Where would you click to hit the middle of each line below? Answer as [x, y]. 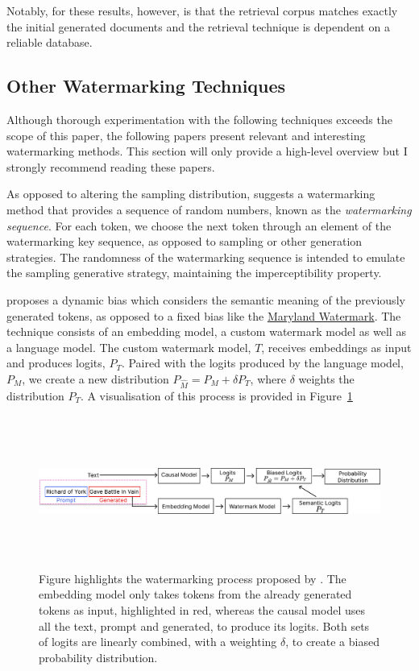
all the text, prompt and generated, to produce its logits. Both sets [204, 625]
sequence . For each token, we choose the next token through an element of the [199, 225]
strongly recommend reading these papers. [111, 166]
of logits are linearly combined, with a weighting [158, 642]
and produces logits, [56, 363]
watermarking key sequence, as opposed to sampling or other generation [185, 241]
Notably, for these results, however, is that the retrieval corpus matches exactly [202, 10]
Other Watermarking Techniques [146, 86]
